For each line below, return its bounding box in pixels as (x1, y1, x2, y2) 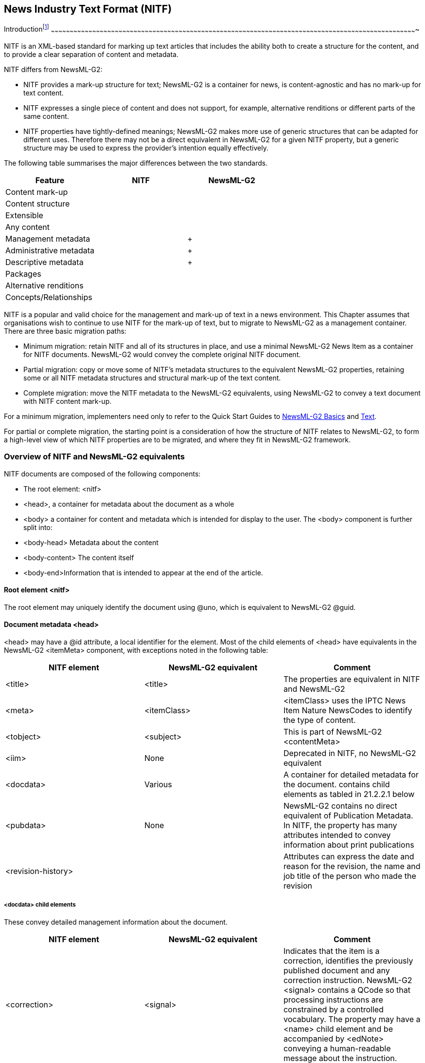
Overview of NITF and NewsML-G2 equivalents (4, 452, 185, 462)
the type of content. (283, 715, 356, 725)
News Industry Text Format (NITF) (4, 3, 172, 15)
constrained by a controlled (283, 1004, 384, 1014)
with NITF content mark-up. (23, 397, 112, 405)
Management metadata (5, 233, 90, 244)
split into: (23, 523, 53, 531)
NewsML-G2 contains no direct (283, 801, 397, 811)
